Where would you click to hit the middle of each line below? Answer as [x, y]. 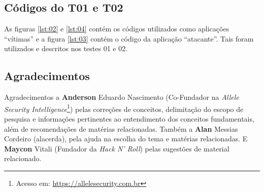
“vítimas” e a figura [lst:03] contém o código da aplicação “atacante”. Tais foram [129, 38]
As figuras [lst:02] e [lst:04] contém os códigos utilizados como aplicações [117, 29]
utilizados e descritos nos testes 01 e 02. [66, 48]
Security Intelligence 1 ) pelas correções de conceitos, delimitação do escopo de [124, 108]
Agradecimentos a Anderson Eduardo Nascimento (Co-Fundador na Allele [122, 97]
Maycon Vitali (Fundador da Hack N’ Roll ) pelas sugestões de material [117, 148]
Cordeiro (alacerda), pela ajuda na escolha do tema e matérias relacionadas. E [126, 139]
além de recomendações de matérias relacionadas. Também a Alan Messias [121, 128]
